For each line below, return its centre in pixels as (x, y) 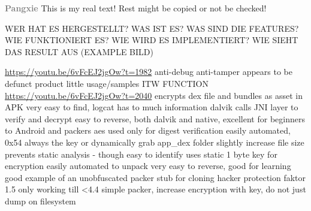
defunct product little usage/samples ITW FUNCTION (107, 83)
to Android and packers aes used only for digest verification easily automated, (148, 130)
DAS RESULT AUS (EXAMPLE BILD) (79, 51)
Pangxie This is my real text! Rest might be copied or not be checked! (136, 8)
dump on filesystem (40, 201)
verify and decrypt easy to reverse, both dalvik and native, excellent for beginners (155, 118)
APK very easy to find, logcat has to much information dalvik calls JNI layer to (152, 107)
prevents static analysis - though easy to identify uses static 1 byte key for (141, 154)
